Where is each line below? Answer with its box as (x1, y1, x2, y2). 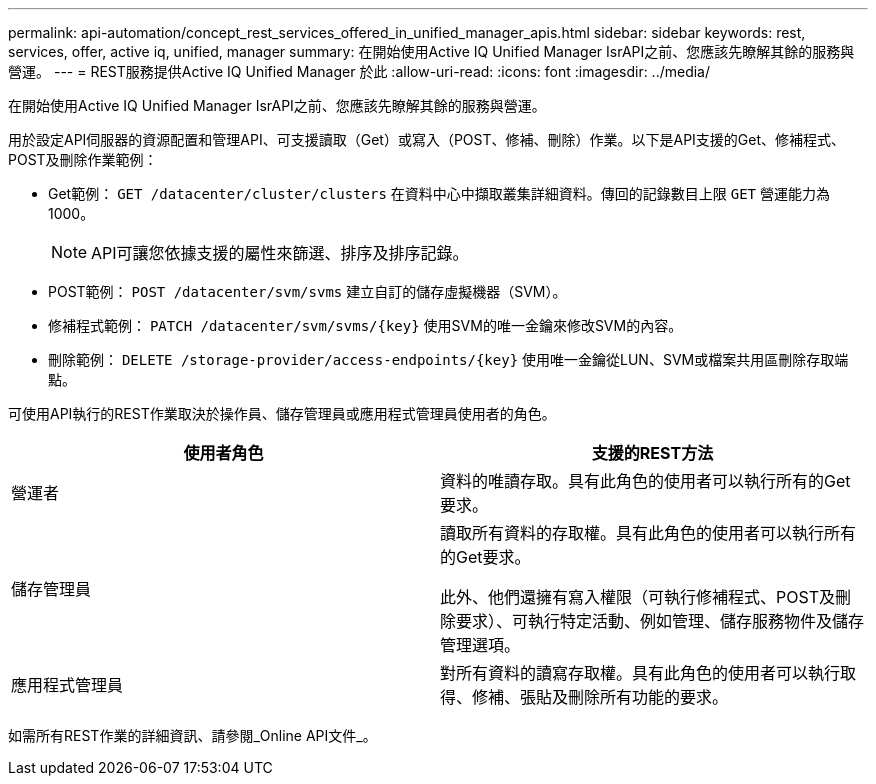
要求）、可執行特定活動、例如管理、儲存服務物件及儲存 (456, 611, 865, 631)
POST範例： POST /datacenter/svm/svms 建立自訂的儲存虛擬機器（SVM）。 (48, 283, 567, 300)
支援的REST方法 (591, 443, 714, 463)
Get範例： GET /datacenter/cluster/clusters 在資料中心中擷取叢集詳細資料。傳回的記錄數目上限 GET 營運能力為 (48, 185, 830, 202)
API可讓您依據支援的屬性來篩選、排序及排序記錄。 (91, 243, 469, 263)
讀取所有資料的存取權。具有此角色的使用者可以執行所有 (440, 523, 857, 543)
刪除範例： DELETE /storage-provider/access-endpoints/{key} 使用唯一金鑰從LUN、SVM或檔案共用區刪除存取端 (48, 351, 849, 368)
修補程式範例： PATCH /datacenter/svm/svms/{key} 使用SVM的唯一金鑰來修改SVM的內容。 (48, 317, 683, 334)
